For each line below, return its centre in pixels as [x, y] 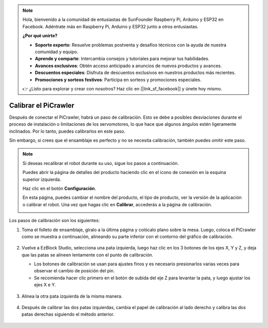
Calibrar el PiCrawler [42, 105]
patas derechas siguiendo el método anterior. [68, 314]
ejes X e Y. [45, 285]
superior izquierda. [42, 179]
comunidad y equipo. [57, 52]
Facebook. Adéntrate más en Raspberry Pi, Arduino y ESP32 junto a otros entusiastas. [110, 26]
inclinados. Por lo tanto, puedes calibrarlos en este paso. [67, 131]
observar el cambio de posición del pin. [74, 271]
